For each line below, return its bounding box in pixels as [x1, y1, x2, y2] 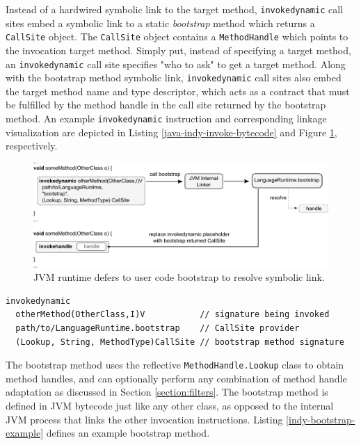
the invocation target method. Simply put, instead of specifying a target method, [6, 42, 351, 57]
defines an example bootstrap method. [46, 426, 210, 440]
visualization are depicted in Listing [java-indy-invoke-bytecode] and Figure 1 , [6, 124, 337, 139]
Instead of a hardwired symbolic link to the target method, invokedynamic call [6, 2, 343, 16]
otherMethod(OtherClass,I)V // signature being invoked [15, 309, 330, 320]
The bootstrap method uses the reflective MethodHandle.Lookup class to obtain [6, 357, 344, 372]
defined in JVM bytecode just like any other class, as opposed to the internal [6, 398, 334, 412]
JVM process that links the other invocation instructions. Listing [6, 412, 283, 426]
